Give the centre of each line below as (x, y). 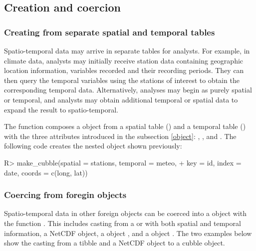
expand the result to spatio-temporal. (61, 109)
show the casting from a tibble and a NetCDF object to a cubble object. (115, 243)
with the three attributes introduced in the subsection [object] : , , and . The (120, 136)
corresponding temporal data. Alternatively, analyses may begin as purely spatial (128, 90)
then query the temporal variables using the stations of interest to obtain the (122, 80)
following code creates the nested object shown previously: (93, 146)
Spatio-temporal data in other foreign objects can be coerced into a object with (125, 213)
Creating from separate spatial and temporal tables (110, 32)
